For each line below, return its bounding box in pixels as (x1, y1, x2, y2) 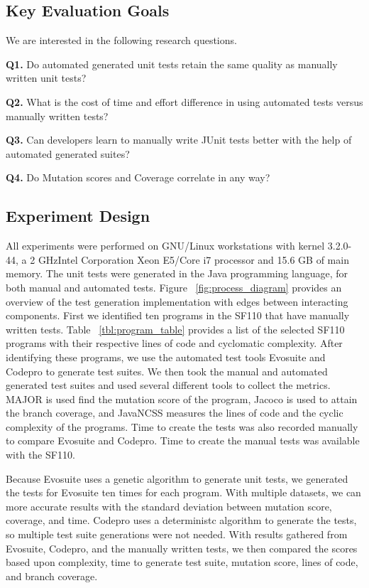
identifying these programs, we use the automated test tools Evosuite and (6, 349, 326, 364)
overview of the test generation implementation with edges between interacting (6, 294, 348, 309)
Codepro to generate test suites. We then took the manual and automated (6, 363, 328, 378)
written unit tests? (6, 70, 87, 85)
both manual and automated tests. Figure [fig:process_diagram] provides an (6, 279, 342, 294)
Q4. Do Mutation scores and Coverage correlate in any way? (6, 170, 270, 185)
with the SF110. (6, 447, 75, 462)
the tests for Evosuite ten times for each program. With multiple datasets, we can (6, 485, 361, 500)
